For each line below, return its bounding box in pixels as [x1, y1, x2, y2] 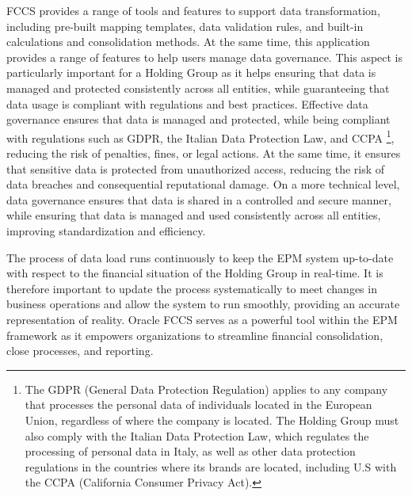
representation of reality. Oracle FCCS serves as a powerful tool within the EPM [6, 311, 398, 327]
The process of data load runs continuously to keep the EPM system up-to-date [6, 249, 394, 265]
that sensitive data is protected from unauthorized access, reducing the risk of [6, 160, 385, 177]
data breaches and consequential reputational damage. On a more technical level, [6, 176, 400, 193]
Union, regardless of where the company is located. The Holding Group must [25, 411, 399, 428]
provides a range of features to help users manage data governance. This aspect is [6, 48, 403, 65]
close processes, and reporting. [6, 342, 154, 359]
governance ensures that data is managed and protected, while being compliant [6, 111, 391, 128]
